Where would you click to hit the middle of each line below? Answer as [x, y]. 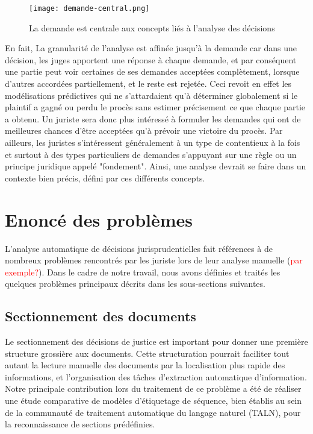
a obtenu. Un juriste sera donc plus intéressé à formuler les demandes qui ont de [153, 118]
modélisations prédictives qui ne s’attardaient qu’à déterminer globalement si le [151, 95]
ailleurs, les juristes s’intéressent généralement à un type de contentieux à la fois [153, 142]
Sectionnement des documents [101, 316]
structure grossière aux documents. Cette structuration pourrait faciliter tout [147, 353]
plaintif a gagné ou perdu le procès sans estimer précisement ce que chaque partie [155, 107]
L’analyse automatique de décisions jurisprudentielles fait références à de [139, 248]
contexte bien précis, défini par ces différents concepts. [105, 178]
